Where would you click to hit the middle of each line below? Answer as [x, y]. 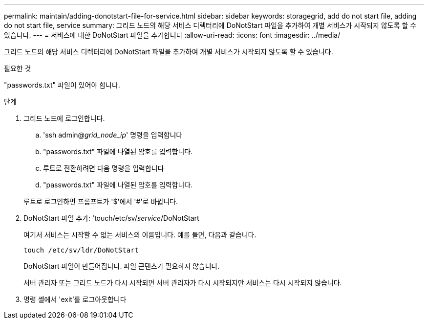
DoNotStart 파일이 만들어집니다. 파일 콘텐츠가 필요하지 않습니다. [122, 266]
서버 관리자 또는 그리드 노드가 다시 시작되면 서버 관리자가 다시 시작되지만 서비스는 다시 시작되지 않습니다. [183, 283]
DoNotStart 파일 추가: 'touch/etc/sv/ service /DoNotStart [111, 218]
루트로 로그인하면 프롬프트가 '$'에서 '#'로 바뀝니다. [101, 201]
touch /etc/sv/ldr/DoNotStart [81, 250]
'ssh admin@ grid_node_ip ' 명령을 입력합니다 [113, 135]
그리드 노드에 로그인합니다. [64, 118]
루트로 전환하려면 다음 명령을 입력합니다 [104, 168]
